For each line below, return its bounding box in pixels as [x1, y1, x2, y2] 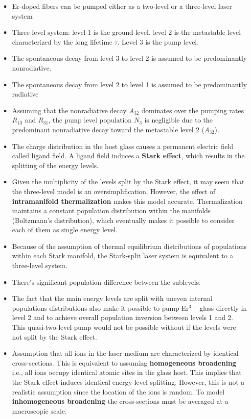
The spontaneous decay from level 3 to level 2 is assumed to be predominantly [12, 53, 247, 63]
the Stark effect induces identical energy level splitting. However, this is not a [12, 377, 245, 387]
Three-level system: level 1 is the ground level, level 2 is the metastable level [12, 27, 241, 37]
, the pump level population [48, 115, 132, 125]
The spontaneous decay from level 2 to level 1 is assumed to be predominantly [12, 79, 247, 89]
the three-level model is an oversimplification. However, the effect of [12, 186, 215, 196]
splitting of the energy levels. [12, 160, 99, 170]
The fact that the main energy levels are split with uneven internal [12, 293, 212, 303]
